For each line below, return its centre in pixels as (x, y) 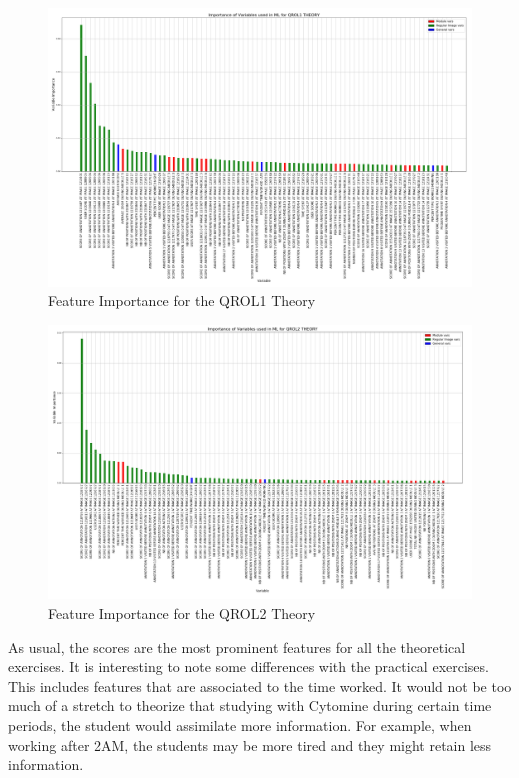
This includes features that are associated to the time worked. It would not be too (260, 685)
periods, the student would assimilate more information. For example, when (240, 724)
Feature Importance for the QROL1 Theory (182, 300)
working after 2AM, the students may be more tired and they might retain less (250, 744)
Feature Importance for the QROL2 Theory (182, 612)
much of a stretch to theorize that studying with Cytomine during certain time (250, 705)
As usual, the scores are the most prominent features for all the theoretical (237, 646)
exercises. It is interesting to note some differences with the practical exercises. (248, 666)
